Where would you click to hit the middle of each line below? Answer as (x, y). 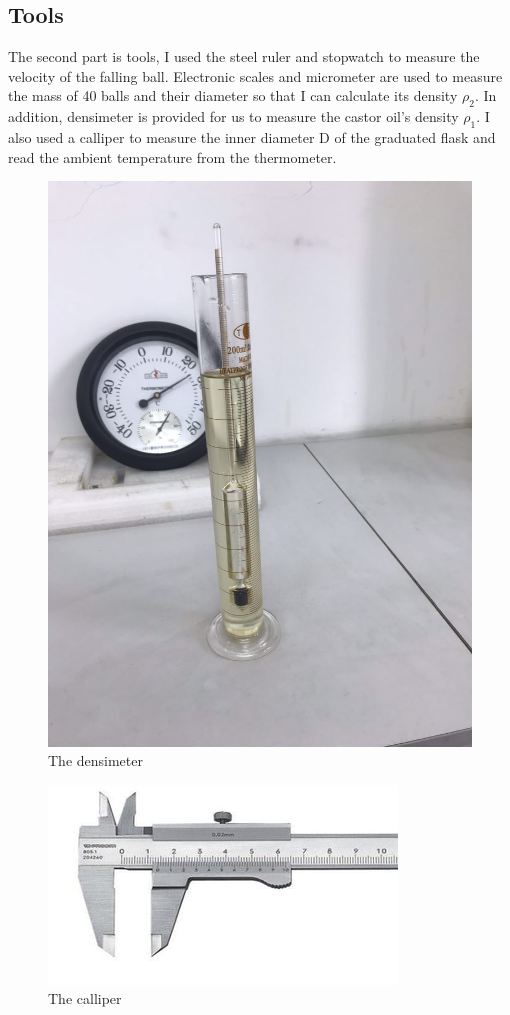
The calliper (85, 998)
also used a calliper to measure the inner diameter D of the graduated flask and (252, 136)
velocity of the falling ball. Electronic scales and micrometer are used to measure (255, 75)
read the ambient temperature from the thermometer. (172, 156)
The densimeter (95, 760)
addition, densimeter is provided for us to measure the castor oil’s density (233, 116)
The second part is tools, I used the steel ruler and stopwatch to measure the (244, 56)
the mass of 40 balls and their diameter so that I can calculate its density (233, 95)
